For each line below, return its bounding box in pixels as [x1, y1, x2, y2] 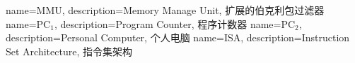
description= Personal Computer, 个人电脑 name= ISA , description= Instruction [6, 30, 350, 45]
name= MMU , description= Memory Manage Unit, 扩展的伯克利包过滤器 [6, 3, 325, 17]
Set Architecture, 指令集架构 [6, 43, 132, 58]
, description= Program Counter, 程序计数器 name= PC [54, 16, 296, 31]
